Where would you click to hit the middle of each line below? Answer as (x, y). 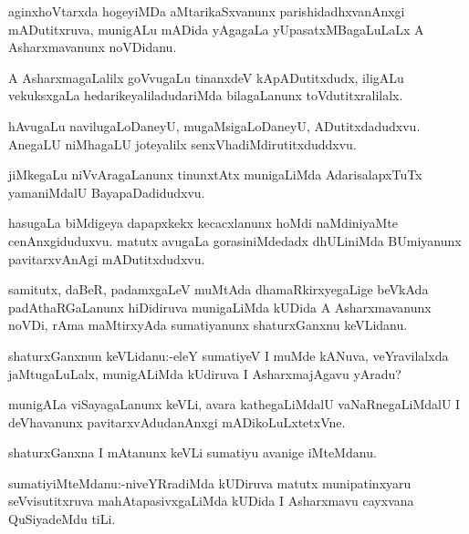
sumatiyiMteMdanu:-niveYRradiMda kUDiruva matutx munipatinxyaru (210, 483)
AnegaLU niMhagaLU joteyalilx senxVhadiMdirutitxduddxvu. (182, 144)
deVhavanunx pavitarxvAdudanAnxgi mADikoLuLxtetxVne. (177, 421)
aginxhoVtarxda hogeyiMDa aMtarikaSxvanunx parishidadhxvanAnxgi (207, 11)
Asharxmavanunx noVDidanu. (93, 47)
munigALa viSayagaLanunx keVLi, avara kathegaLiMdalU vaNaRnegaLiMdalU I (234, 404)
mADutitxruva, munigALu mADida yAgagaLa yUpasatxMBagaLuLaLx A (216, 29)
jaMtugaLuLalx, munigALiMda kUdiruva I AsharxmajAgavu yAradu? (205, 373)
